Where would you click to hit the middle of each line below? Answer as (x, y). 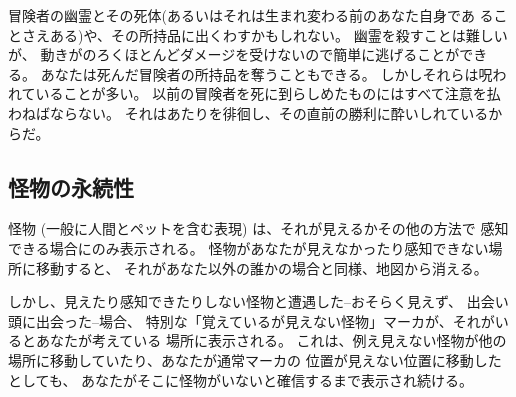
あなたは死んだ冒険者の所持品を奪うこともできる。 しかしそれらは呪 (266, 73)
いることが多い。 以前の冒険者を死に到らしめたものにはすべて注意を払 (268, 93)
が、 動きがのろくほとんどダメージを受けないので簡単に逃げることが (234, 54)
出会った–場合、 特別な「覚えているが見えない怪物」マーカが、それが (265, 320)
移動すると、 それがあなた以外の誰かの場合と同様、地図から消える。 (261, 267)
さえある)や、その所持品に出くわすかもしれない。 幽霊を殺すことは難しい (264, 34)
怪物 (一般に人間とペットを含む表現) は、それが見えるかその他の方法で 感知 (258, 228)
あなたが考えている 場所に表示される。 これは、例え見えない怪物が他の (271, 340)
